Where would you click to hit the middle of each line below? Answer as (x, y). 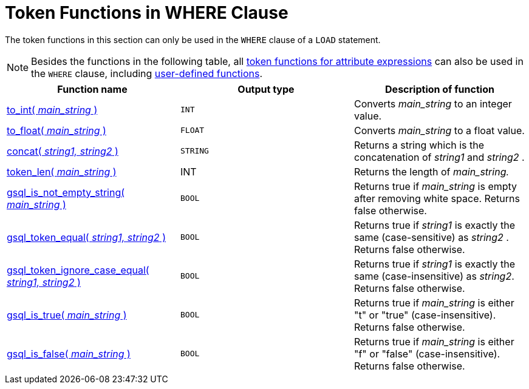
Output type (266, 89)
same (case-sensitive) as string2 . (431, 237)
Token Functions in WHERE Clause (147, 13)
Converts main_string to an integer (433, 103)
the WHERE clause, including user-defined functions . (147, 73)
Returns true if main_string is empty (435, 186)
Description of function (440, 89)
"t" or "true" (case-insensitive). (425, 315)
